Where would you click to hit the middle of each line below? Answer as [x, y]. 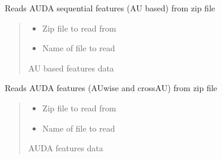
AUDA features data [66, 148]
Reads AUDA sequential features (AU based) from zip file [110, 8]
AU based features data [71, 68]
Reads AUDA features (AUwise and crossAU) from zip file [111, 88]
